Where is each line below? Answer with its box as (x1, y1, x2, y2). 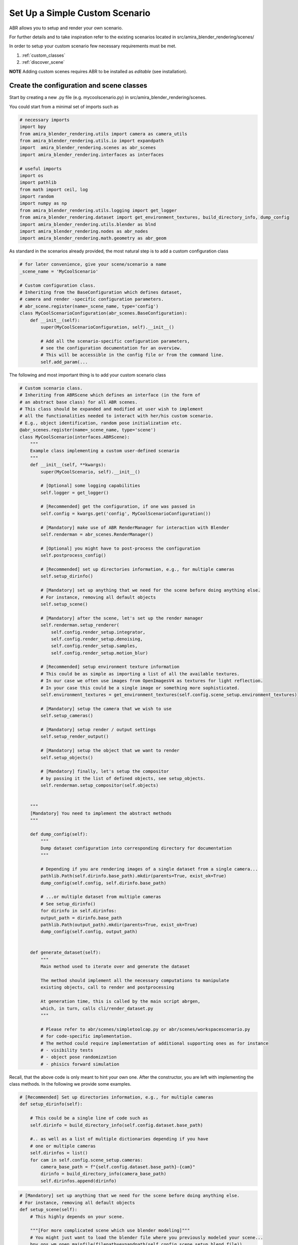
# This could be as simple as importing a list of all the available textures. (40, 671, 240, 677)
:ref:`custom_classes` (21, 52, 66, 58)
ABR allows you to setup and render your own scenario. (9, 25, 123, 31)
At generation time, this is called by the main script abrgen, (40, 998, 201, 1004)
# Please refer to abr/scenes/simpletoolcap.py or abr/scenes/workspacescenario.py (40, 1026, 250, 1032)
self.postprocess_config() (40, 553, 106, 558)
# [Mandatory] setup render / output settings (40, 727, 156, 732)
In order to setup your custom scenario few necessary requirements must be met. (9, 43, 176, 49)
